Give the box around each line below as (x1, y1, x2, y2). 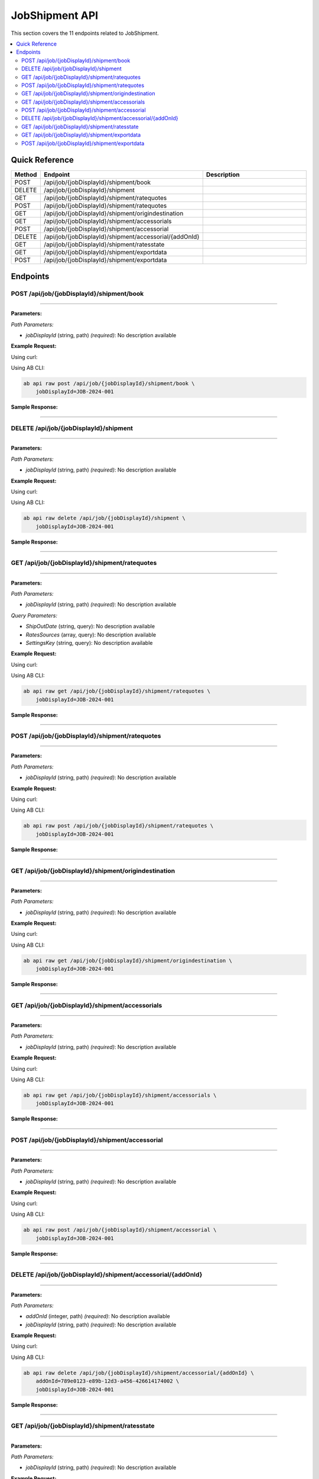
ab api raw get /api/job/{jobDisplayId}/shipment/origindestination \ (23, 957, 233, 964)
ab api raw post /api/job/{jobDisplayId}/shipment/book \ (23, 380, 195, 387)
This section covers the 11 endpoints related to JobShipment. (11, 30, 159, 37)
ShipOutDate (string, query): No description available (25, 623, 155, 630)
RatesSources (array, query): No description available (25, 631, 157, 638)
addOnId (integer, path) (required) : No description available (25, 1313, 171, 1320)
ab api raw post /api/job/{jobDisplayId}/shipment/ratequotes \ (23, 822, 214, 829)
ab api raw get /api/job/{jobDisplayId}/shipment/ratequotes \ (23, 688, 211, 695)
